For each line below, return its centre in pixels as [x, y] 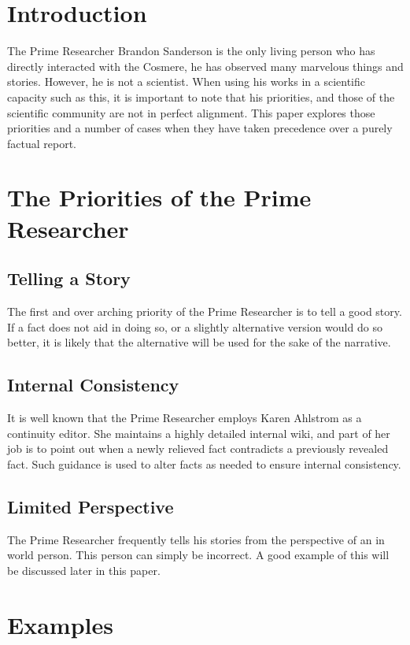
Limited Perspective [90, 506]
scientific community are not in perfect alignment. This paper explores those [191, 112]
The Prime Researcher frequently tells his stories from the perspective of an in [196, 539]
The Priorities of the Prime [159, 197]
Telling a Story [69, 278]
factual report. [42, 143]
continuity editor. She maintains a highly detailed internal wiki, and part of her [199, 433]
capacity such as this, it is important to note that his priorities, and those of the [201, 96]
